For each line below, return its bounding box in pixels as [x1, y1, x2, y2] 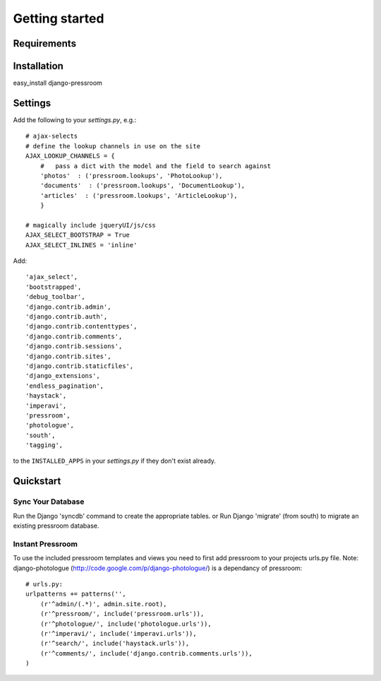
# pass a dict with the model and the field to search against [40, 162, 272, 170]
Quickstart [13, 475, 61, 487]
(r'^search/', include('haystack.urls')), [40, 639, 190, 648]
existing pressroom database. [13, 521, 99, 530]
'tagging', [25, 442, 64, 449]
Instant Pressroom [13, 539, 78, 549]
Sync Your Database [13, 497, 85, 507]
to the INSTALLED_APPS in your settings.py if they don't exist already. [13, 456, 217, 466]
